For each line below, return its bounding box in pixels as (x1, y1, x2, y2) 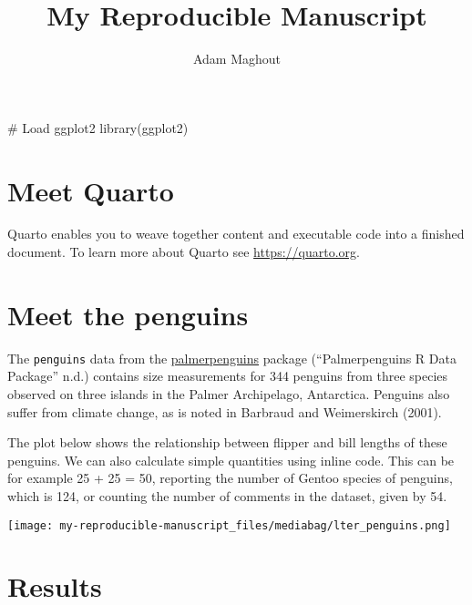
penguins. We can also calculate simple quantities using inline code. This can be (7, 450, 455, 469)
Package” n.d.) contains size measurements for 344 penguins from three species (7, 366, 448, 385)
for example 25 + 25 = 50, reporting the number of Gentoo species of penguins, (7, 468, 453, 487)
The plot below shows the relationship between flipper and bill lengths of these (7, 433, 447, 452)
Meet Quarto (7, 171, 174, 209)
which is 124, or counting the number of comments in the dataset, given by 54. (7, 486, 447, 505)
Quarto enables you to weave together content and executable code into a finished (7, 224, 465, 243)
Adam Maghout (192, 49, 282, 68)
